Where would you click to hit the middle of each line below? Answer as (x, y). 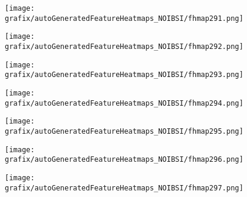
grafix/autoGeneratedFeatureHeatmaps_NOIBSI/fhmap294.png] (124, 103)
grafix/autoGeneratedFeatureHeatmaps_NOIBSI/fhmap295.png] (124, 131)
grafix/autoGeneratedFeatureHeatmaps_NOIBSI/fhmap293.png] (124, 75)
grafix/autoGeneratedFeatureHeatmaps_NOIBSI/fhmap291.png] (124, 18)
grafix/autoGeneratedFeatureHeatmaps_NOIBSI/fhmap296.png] (124, 160)
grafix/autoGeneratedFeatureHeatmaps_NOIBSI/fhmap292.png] (124, 46)
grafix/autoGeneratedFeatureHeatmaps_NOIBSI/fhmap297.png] (124, 188)
